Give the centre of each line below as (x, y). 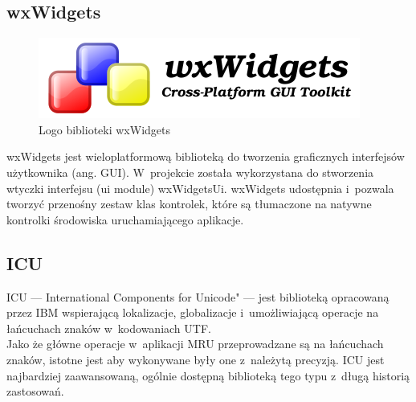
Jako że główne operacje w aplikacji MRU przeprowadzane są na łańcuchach (195, 344)
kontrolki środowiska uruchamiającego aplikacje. (125, 219)
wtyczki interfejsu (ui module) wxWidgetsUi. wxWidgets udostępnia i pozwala (200, 188)
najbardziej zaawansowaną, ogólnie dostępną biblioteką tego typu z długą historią (208, 375)
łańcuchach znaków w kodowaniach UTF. (109, 328)
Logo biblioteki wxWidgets (105, 129)
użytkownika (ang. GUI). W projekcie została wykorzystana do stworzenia (190, 172)
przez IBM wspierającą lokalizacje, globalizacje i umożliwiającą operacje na (193, 312)
